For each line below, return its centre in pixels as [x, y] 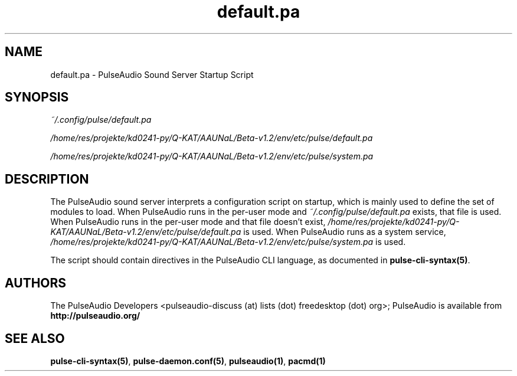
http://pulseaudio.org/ [95, 316]
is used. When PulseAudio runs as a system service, [345, 232]
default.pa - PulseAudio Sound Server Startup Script [152, 74]
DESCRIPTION [47, 179]
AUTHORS [36, 283]
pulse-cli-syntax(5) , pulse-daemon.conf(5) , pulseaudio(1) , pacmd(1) [188, 361]
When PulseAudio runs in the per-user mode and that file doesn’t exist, [188, 222]
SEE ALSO [35, 338]
